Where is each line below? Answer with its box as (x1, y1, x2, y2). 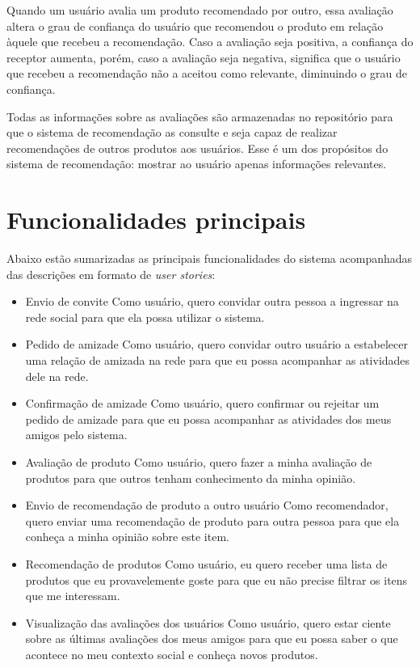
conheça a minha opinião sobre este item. (25, 528, 229, 545)
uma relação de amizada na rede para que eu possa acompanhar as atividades (25, 352, 410, 369)
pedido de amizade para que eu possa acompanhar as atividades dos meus (25, 410, 392, 427)
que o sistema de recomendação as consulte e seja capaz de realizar (6, 124, 338, 141)
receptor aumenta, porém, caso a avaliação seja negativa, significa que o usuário (6, 49, 401, 66)
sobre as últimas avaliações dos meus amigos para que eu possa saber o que (25, 630, 398, 647)
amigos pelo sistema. (25, 426, 128, 443)
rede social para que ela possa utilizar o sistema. (25, 308, 265, 325)
